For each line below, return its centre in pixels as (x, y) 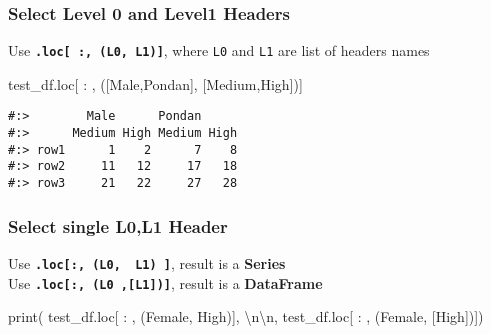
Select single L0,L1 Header (118, 225)
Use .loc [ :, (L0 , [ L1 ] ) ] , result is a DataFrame (165, 282)
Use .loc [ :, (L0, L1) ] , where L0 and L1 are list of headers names (219, 50)
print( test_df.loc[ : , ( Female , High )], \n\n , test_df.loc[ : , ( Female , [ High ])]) (246, 316)
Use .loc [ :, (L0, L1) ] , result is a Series (147, 262)
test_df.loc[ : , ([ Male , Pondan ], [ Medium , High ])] (155, 83)
